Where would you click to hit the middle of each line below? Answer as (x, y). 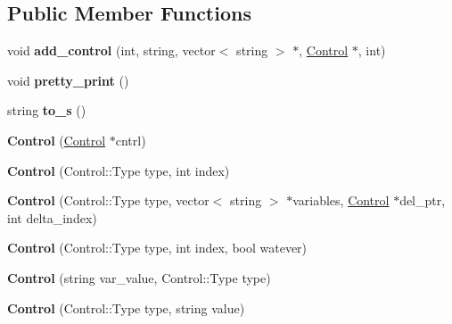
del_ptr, (423, 200)
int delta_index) (52, 217)
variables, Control (341, 200)
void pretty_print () (68, 80)
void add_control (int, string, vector (111, 50)
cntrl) (131, 140)
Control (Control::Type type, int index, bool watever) (157, 248)
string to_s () (47, 110)
